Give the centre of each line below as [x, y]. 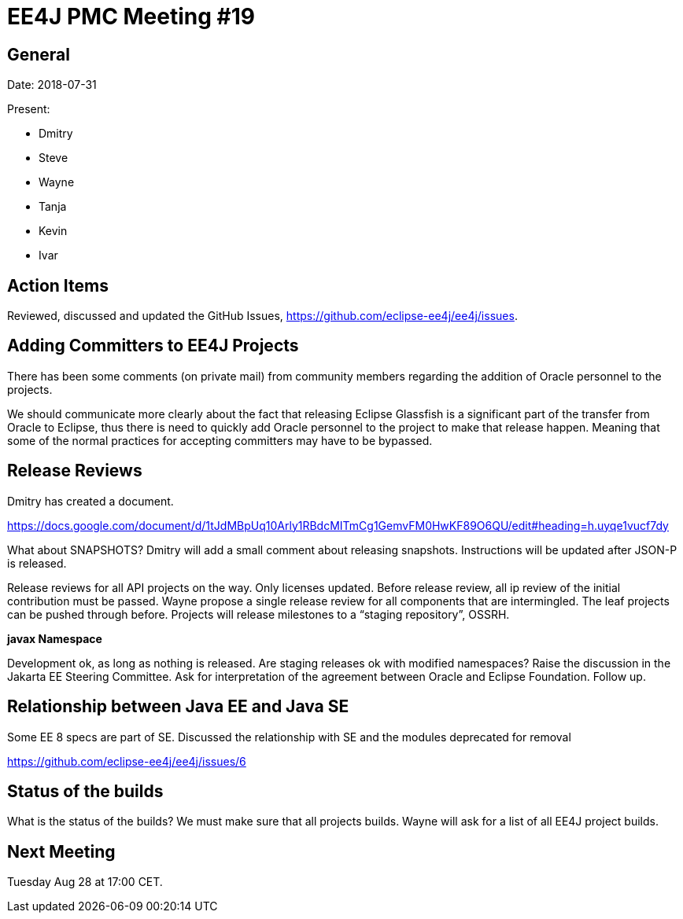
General [39, 54]
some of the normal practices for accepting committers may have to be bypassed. [220, 440]
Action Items [58, 285]
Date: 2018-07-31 [52, 85]
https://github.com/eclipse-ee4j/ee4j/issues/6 [127, 761]
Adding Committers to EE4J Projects [153, 346]
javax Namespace [55, 638]
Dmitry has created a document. [90, 501]
